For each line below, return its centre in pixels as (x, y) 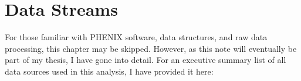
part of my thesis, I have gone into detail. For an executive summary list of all (146, 60)
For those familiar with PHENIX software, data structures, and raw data (136, 37)
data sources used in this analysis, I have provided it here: (109, 71)
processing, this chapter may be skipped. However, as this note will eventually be (151, 48)
